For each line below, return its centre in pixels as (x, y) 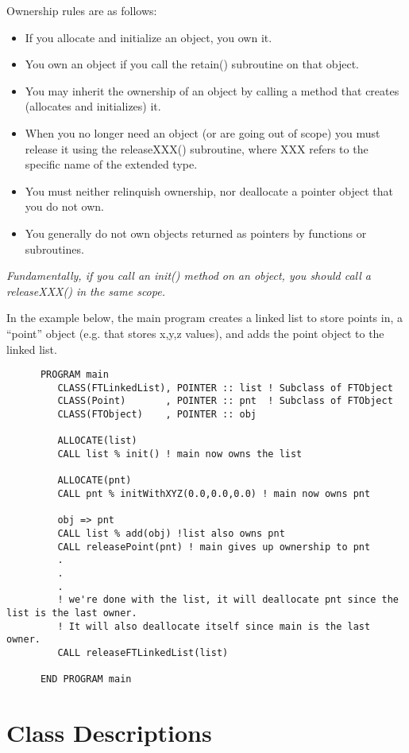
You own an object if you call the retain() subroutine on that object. (192, 64)
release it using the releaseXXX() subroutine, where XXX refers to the (197, 148)
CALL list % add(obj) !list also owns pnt (171, 533)
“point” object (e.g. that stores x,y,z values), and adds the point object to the (195, 333)
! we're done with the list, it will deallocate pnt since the (228, 600)
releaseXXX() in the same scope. (86, 291)
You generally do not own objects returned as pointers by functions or (196, 233)
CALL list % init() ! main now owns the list (180, 454)
